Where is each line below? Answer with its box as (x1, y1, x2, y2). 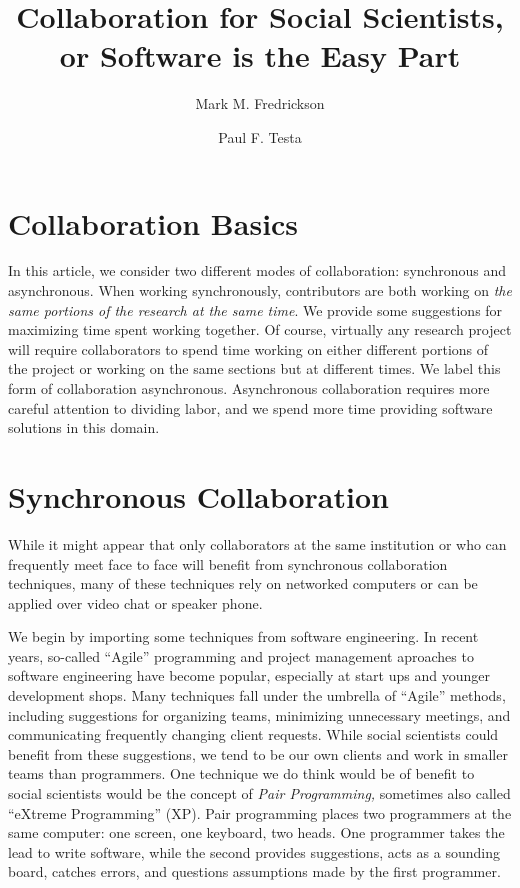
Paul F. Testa (218, 126, 302, 147)
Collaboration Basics (8, 202, 299, 243)
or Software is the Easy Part (59, 35, 461, 76)
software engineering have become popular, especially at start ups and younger (8, 665, 490, 686)
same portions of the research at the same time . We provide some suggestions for (8, 299, 503, 320)
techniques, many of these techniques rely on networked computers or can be (8, 573, 478, 594)
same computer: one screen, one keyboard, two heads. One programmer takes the (8, 822, 505, 843)
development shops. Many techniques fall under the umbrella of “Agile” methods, (8, 685, 506, 706)
